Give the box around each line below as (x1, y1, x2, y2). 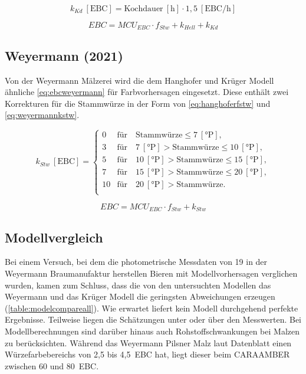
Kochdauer (124, 5, 163, 13)
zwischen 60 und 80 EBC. (5, 359, 99, 372)
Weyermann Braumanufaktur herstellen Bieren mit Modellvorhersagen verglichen (5, 267, 298, 279)
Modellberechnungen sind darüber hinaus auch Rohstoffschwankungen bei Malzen (5, 324, 300, 337)
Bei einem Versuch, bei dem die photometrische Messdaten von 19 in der (5, 255, 268, 268)
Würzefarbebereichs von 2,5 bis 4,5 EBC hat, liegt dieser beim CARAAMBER (5, 348, 290, 360)
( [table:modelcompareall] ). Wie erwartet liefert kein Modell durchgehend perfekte (5, 301, 298, 314)
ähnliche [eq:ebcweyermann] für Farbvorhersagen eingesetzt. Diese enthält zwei (5, 86, 289, 98)
